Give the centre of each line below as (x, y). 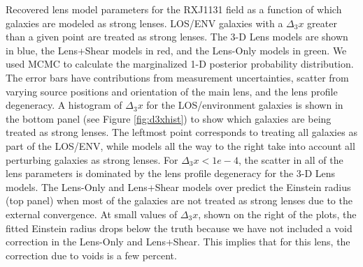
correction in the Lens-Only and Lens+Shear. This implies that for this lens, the (178, 242)
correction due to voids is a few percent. (91, 255)
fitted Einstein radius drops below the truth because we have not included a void (179, 228)
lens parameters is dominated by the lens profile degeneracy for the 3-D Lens (171, 173)
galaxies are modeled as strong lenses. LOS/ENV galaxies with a (144, 23)
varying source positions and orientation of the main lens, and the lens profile (172, 91)
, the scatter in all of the (291, 159)
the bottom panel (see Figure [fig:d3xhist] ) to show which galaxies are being (169, 118)
